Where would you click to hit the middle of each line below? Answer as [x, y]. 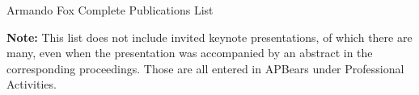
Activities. [32, 84]
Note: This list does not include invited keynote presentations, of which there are [209, 37]
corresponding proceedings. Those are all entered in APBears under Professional [205, 68]
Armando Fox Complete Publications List [110, 10]
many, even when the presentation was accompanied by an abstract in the [190, 53]
